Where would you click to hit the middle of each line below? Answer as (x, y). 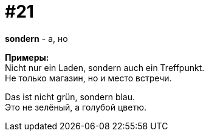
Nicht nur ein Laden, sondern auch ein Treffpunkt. (105, 67)
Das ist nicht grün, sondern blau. (70, 97)
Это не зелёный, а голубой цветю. (76, 107)
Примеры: (27, 57)
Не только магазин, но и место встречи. (88, 78)
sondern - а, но (36, 38)
